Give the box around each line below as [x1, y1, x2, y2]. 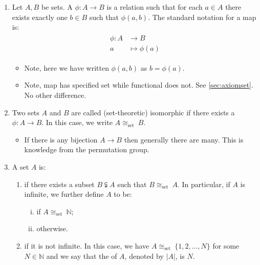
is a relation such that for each [106, 2, 203, 12]
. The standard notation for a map [148, 11, 256, 22]
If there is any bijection [24, 134, 98, 145]
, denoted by [124, 250, 164, 261]
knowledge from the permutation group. [24, 144, 149, 155]
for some [212, 240, 240, 251]
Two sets [12, 107, 39, 117]
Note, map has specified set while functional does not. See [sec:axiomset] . [24, 79, 253, 90]
